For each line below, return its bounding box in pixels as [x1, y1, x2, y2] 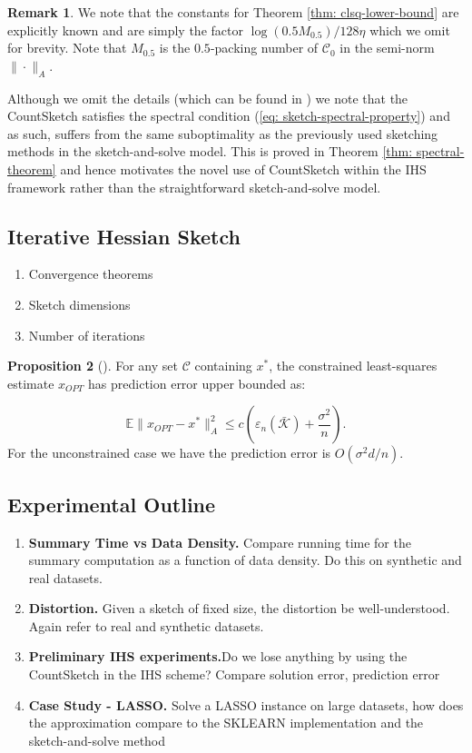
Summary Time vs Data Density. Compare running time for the [28, 532, 411, 551]
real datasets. [28, 568, 103, 587]
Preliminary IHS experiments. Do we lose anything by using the [28, 647, 408, 666]
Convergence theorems [28, 264, 153, 283]
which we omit [369, 20, 450, 39]
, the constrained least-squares [269, 356, 438, 375]
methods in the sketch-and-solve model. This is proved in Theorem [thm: [7, 142, 413, 161]
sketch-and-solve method [28, 730, 166, 749]
